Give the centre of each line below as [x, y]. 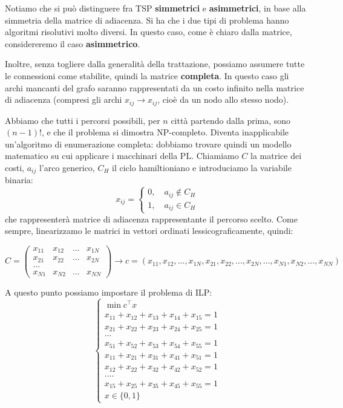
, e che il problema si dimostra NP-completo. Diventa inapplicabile [165, 132]
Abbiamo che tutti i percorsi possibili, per [83, 120]
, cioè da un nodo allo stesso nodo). [223, 99]
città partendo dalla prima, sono [231, 120]
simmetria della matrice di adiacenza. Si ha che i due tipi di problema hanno [147, 20]
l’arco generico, [67, 167]
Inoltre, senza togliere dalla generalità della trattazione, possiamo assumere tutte [155, 64]
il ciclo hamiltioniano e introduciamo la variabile [202, 167]
